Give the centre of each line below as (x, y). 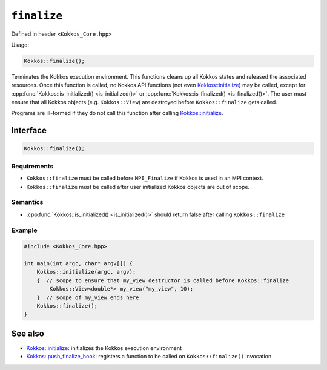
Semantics (27, 202)
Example (24, 230)
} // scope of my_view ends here (88, 297)
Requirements (32, 166)
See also (28, 333)
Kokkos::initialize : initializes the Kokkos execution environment (104, 348)
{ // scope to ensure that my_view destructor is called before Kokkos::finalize (163, 280)
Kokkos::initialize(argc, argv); (86, 272)
